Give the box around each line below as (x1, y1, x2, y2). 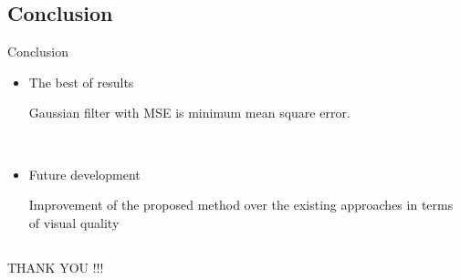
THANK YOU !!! (7, 257, 104, 276)
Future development (28, 164, 141, 183)
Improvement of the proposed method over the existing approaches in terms (28, 195, 454, 214)
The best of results (28, 72, 134, 91)
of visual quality (28, 213, 120, 232)
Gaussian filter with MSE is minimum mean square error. (28, 103, 350, 122)
